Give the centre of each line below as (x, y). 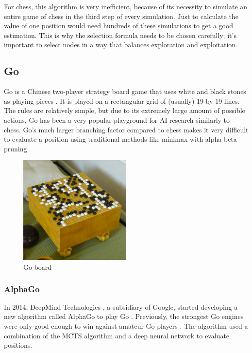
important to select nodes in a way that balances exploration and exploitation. (121, 45)
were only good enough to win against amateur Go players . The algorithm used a (126, 326)
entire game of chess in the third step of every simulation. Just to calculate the (121, 16)
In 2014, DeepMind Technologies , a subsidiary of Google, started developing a (121, 307)
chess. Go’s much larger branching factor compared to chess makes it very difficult (126, 129)
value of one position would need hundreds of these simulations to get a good (119, 26)
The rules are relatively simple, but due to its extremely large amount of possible (125, 110)
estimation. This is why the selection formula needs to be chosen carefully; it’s (120, 35)
